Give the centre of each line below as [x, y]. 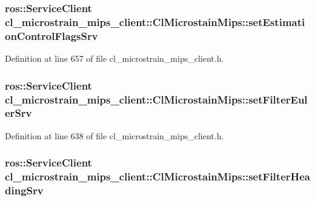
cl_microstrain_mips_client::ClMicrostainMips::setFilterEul [156, 99]
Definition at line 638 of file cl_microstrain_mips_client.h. [114, 135]
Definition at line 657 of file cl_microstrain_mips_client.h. [114, 58]
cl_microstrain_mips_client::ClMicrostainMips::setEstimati [155, 21]
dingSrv [24, 190]
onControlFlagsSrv [51, 35]
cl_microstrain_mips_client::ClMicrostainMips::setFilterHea [158, 176]
